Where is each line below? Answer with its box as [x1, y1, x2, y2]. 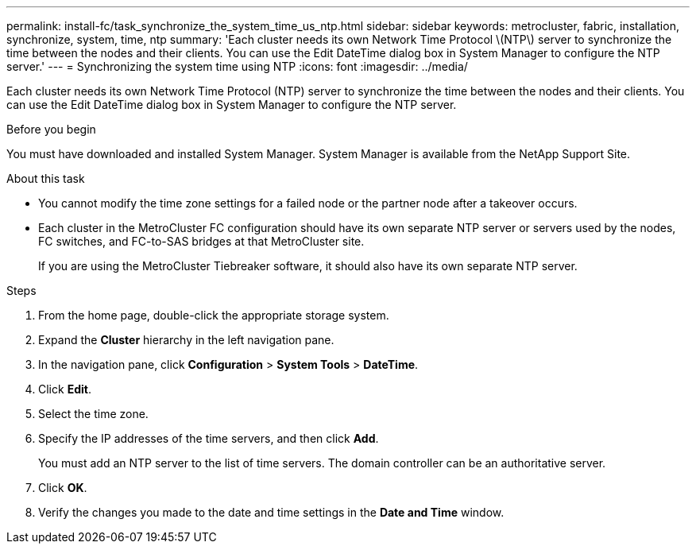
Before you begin [6, 122, 96, 136]
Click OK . [38, 481, 87, 494]
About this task [6, 172, 85, 185]
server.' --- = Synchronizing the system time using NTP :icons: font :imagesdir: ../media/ [6, 60, 468, 73]
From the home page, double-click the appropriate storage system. [38, 308, 389, 322]
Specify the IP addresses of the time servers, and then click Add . [38, 432, 379, 445]
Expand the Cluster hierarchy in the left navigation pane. [38, 333, 334, 347]
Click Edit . [38, 382, 91, 396]
